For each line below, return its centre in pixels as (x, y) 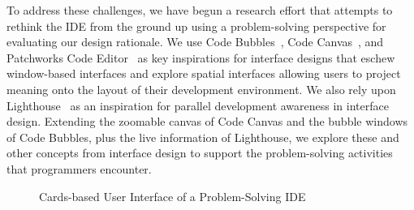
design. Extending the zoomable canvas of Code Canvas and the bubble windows (207, 121)
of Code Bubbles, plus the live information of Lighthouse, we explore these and (203, 137)
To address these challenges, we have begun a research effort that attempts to (200, 10)
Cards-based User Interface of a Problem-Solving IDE (172, 196)
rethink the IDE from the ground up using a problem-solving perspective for (196, 26)
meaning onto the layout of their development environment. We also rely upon (201, 89)
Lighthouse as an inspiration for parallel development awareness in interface (198, 105)
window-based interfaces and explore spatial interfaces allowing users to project (204, 73)
